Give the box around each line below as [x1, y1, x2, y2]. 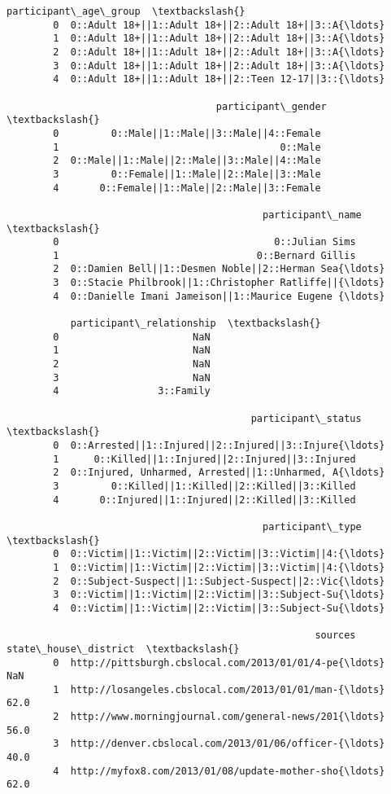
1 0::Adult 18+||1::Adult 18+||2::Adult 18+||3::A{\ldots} [53, 33, 385, 45]
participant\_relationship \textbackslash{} [70, 318, 321, 330]
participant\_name [263, 208, 362, 221]
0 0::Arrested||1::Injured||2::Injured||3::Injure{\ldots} [53, 440, 385, 451]
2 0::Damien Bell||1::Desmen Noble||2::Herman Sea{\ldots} [53, 263, 385, 275]
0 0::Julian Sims [53, 236, 356, 248]
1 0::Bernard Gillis [53, 249, 356, 261]
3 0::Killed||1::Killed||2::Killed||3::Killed [53, 480, 356, 492]
